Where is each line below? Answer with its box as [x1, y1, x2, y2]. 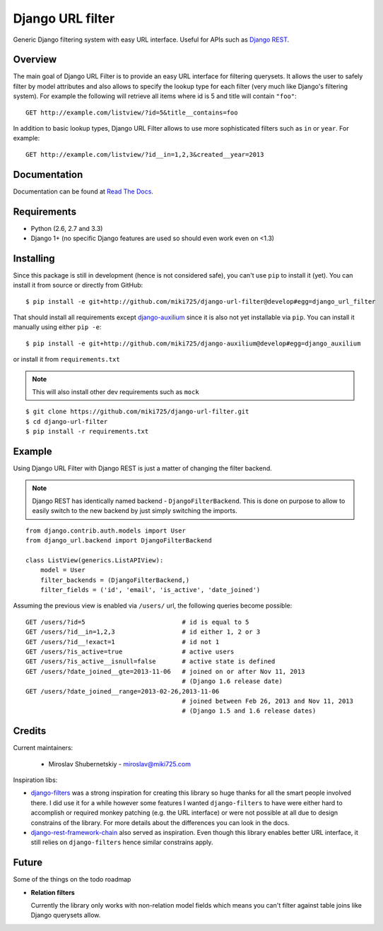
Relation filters [30, 888, 76, 896]
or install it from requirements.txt [13, 355, 120, 364]
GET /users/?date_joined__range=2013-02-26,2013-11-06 [25, 687, 220, 695]
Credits [13, 725, 47, 737]
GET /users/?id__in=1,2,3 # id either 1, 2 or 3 [25, 628, 261, 636]
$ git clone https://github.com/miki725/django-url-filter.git [25, 408, 249, 416]
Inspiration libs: [13, 776, 58, 784]
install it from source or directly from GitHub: [13, 281, 143, 290]
